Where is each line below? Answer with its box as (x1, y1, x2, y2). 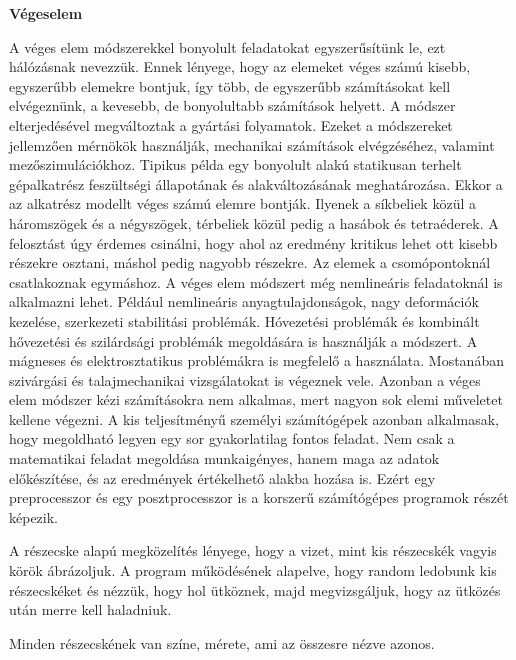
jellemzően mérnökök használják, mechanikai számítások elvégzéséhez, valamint (9, 134, 495, 155)
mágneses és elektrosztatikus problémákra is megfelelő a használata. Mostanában (9, 350, 504, 371)
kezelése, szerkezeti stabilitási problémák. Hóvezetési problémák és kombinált (9, 310, 480, 331)
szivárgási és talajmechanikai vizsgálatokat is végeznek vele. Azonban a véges (9, 369, 481, 390)
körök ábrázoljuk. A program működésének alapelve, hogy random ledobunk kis (9, 560, 497, 581)
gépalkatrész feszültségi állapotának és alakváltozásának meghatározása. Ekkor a (9, 173, 503, 194)
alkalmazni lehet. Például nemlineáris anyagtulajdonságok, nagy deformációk (9, 291, 479, 312)
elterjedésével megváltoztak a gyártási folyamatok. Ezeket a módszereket (9, 114, 453, 135)
